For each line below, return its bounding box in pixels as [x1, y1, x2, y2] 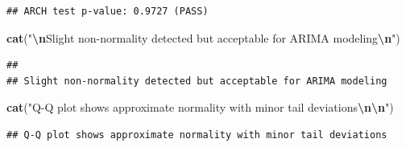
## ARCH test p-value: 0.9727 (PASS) [6, 6, 209, 17]
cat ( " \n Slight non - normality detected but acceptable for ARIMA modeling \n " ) [6, 29, 400, 46]
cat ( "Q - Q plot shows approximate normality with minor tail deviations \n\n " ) [6, 99, 394, 116]
